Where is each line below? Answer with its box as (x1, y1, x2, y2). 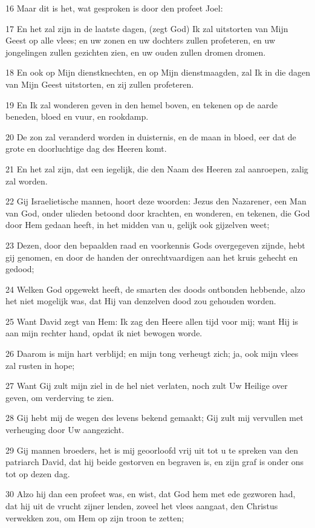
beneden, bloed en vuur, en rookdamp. (5, 110, 149, 123)
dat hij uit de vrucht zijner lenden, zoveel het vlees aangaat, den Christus (5, 500, 278, 512)
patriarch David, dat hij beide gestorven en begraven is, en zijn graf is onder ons (5, 455, 304, 468)
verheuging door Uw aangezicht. (5, 423, 125, 436)
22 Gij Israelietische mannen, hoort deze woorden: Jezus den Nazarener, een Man (5, 195, 307, 207)
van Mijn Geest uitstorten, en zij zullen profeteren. (5, 77, 194, 90)
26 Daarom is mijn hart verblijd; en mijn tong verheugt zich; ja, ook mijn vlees (5, 347, 299, 360)
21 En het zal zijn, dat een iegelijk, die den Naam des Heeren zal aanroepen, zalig (5, 162, 308, 175)
